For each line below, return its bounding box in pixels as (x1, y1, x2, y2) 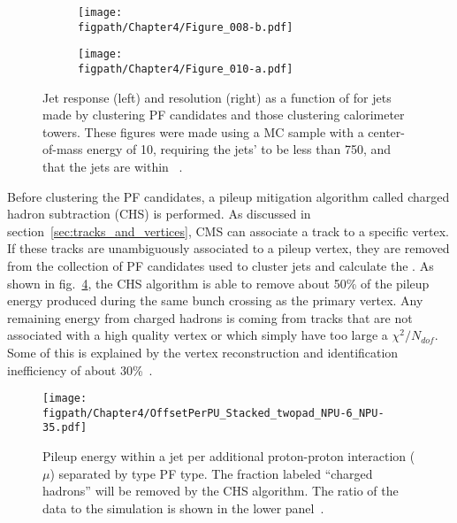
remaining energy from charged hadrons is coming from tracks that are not (7, 308, 413, 327)
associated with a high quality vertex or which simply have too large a (7, 326, 388, 344)
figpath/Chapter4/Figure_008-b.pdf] (78, 20, 293, 34)
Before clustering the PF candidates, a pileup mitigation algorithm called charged (7, 187, 450, 205)
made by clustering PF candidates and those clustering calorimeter (42, 105, 405, 124)
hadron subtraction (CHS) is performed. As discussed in (7, 204, 311, 223)
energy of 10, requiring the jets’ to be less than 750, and (87, 140, 392, 158)
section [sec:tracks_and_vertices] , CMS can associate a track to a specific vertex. (7, 221, 449, 240)
